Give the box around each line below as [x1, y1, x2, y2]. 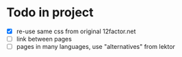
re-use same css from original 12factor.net [16, 27, 136, 35]
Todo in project [6, 5, 94, 20]
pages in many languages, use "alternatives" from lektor [16, 43, 176, 51]
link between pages [16, 35, 73, 43]
